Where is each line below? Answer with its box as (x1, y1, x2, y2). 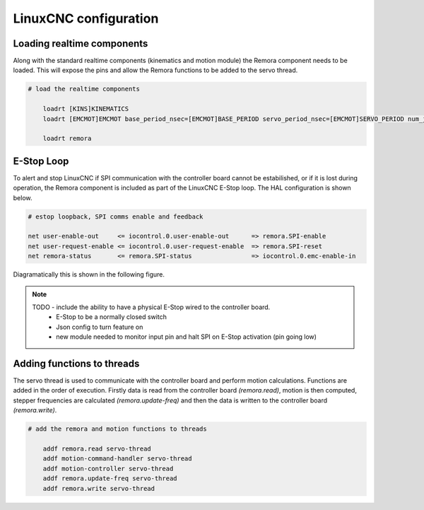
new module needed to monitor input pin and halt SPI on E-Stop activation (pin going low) (56, 332, 317, 341)
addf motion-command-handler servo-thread (42, 455, 192, 463)
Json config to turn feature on (56, 323, 143, 331)
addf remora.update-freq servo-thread (42, 475, 177, 482)
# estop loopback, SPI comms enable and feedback (28, 212, 204, 221)
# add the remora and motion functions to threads (28, 425, 208, 433)
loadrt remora (42, 134, 92, 143)
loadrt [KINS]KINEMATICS (42, 105, 129, 113)
